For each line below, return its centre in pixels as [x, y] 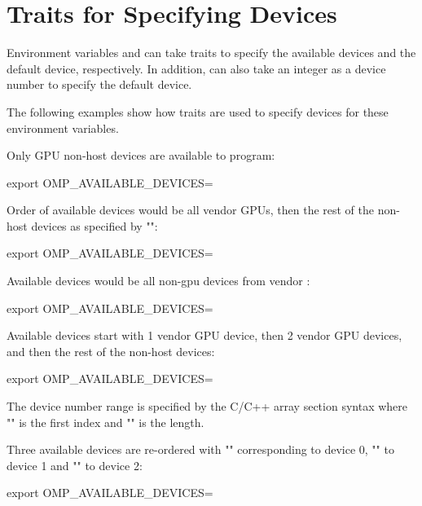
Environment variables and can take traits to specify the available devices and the [211, 53]
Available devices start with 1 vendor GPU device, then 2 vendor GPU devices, [204, 335]
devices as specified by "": [95, 225]
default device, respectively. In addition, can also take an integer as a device [196, 68]
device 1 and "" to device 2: [75, 465]
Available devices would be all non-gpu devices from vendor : [158, 281]
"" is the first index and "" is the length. [105, 422]
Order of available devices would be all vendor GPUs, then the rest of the [191, 210]
